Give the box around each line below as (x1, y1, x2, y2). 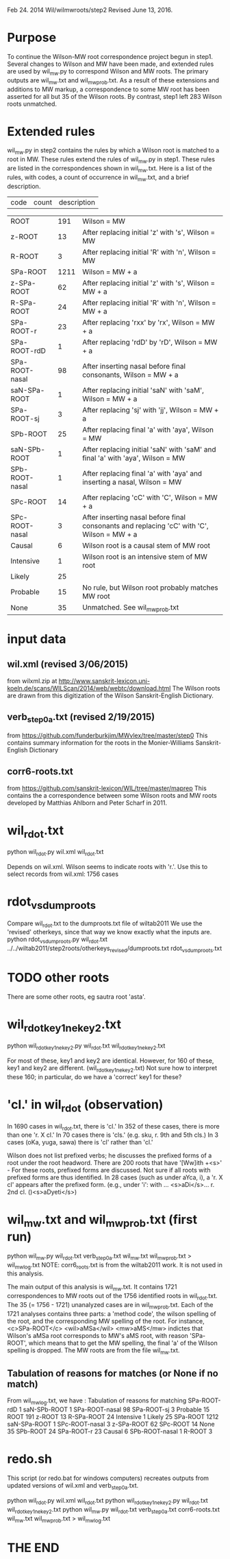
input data (7, 632, 66, 647)
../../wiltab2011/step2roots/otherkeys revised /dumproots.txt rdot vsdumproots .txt (7, 944, 222, 954)
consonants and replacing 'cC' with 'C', (81, 521, 209, 531)
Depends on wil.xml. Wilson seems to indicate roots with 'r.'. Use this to (7, 862, 208, 870)
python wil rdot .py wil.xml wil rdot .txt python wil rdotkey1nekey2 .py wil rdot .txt (7, 1496, 209, 1506)
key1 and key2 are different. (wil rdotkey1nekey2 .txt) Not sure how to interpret (7, 1064, 218, 1074)
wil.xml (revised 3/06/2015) (7, 658, 129, 670)
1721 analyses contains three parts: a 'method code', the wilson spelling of (7, 1309, 217, 1317)
